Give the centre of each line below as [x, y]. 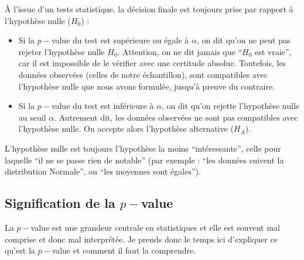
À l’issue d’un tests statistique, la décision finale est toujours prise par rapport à [149, 9]
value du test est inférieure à [103, 106]
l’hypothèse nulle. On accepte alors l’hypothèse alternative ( [126, 129]
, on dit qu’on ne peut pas [243, 40]
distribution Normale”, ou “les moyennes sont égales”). [103, 171]
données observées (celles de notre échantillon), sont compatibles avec [143, 74]
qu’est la [20, 250]
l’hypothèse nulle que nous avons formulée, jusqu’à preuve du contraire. [147, 86]
